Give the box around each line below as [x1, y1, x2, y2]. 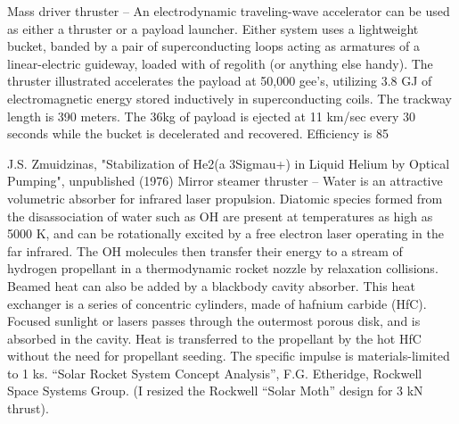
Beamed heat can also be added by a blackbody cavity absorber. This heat [7, 276, 415, 295]
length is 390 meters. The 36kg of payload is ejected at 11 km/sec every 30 [7, 106, 416, 125]
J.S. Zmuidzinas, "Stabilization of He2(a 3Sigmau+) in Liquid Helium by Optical [7, 154, 450, 172]
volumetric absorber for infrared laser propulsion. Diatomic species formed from [7, 188, 443, 207]
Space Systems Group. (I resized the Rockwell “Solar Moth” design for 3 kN [7, 381, 423, 400]
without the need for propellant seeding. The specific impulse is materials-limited [7, 346, 450, 365]
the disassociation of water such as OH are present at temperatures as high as [7, 206, 433, 225]
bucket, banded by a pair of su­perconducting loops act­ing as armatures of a [7, 37, 420, 55]
